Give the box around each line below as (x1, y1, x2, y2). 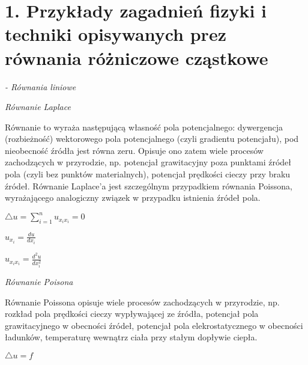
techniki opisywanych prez (5, 22, 226, 46)
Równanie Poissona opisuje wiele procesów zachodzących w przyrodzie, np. (5, 295, 280, 308)
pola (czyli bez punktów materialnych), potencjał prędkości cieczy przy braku (5, 168, 291, 180)
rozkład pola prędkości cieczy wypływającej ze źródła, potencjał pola (5, 307, 259, 320)
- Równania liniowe (5, 80, 76, 93)
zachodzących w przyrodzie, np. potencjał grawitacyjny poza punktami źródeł (5, 156, 292, 168)
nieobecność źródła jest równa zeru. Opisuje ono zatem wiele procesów (5, 144, 264, 156)
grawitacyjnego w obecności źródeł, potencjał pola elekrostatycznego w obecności (5, 319, 303, 331)
